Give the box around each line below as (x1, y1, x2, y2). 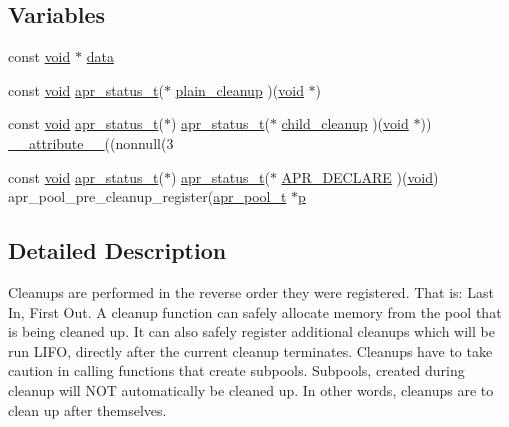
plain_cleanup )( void (175, 79, 304, 100)
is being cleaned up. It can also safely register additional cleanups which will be (8, 321, 495, 342)
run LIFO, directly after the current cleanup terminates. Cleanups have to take (8, 340, 493, 361)
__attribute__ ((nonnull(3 (8, 132, 174, 153)
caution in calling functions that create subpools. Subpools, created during (8, 360, 465, 381)
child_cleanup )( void (281, 113, 409, 134)
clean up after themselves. (8, 399, 167, 420)
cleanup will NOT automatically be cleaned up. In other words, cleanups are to (8, 379, 494, 400)
